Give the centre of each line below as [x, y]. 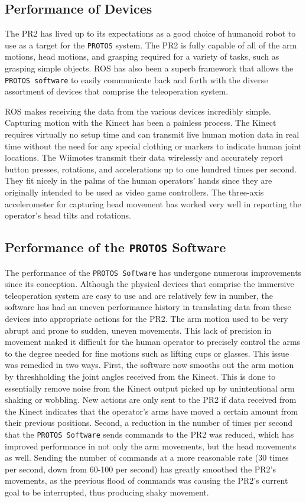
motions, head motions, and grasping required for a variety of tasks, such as [142, 56]
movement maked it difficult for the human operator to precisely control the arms [153, 342]
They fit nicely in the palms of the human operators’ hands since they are [139, 180]
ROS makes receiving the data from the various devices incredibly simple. [138, 111]
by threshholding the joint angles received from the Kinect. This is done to [140, 376]
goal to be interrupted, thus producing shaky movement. [107, 492]
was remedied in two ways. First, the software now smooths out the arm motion [149, 365]
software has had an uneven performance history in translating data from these [148, 307]
